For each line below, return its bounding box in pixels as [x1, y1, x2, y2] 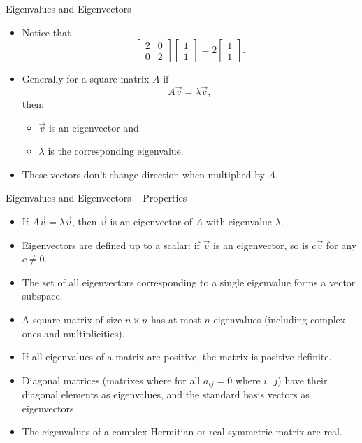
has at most [151, 311, 201, 326]
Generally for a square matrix [22, 71, 150, 86]
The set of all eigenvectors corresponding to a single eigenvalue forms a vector [22, 274, 356, 289]
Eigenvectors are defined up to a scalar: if [22, 237, 200, 252]
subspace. [22, 288, 63, 303]
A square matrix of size [22, 311, 122, 326]
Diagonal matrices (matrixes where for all [22, 372, 201, 387]
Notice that [22, 24, 71, 39]
